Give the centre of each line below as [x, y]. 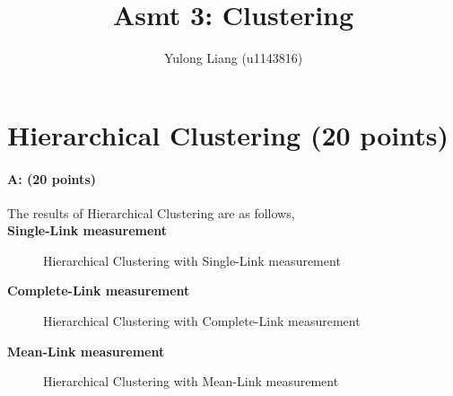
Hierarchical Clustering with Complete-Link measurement [202, 321]
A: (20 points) [52, 178]
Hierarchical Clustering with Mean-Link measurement [191, 381]
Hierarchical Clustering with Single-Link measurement [192, 260]
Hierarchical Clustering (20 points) [228, 134]
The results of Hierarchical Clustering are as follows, [151, 212]
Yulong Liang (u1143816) [233, 58]
